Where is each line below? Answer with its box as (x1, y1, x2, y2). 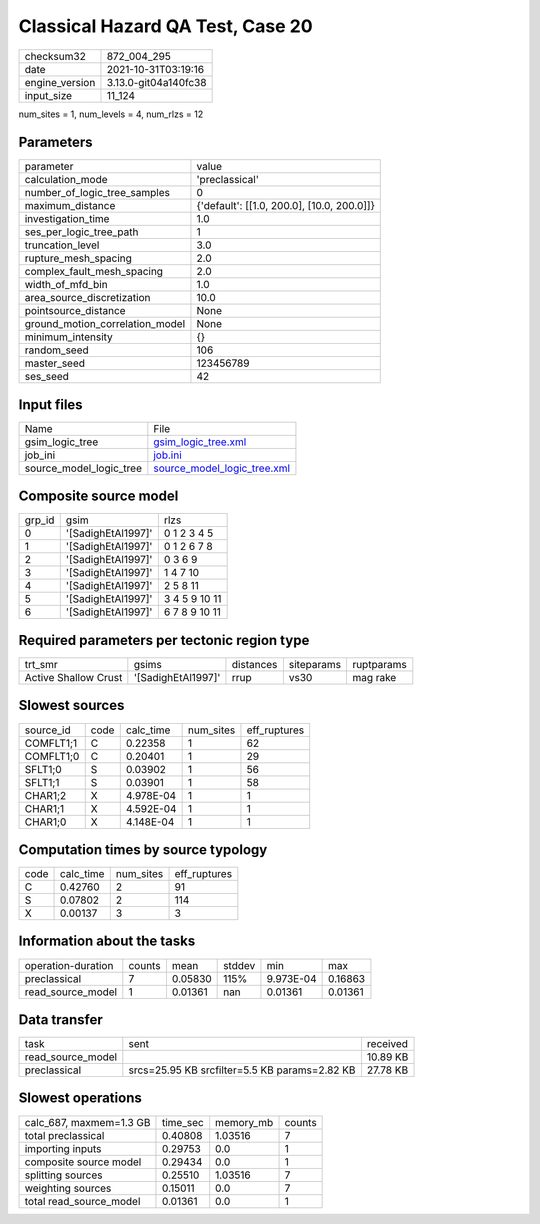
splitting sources (24, 1168, 104, 1182)
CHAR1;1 (24, 801, 65, 815)
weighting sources (24, 1181, 112, 1195)
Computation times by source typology (18, 841, 268, 858)
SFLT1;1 (24, 775, 60, 789)
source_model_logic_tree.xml (153, 461, 290, 475)
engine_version (24, 75, 96, 89)
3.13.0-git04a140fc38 (106, 75, 207, 89)
